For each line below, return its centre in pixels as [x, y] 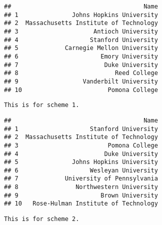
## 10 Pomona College [81, 90]
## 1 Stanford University [81, 129]
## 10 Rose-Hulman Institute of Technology [81, 204]
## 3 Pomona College [81, 145]
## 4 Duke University [81, 154]
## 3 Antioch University [81, 31]
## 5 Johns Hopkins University [81, 162]
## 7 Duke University [81, 65]
